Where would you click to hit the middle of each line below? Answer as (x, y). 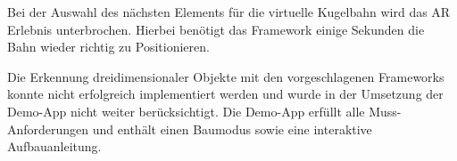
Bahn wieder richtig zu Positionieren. (108, 47)
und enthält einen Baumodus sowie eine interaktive (232, 129)
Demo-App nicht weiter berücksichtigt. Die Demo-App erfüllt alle (186, 111)
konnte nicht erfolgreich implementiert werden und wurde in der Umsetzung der (225, 94)
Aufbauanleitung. (54, 146)
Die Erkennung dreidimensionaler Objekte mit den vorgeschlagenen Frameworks (226, 76)
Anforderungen (48, 129)
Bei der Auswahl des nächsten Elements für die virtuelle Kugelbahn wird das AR (229, 12)
